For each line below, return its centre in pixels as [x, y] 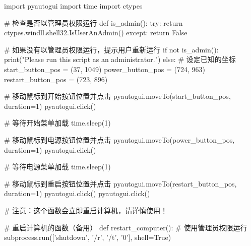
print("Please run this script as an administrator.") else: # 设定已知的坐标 [120, 59]
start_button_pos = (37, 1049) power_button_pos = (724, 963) [105, 69]
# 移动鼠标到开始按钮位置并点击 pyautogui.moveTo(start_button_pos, [117, 96]
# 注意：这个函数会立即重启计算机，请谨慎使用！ [86, 210]
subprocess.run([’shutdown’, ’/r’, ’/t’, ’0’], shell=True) [88, 237]
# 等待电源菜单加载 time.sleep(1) [57, 167]
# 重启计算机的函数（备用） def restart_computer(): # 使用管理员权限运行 [126, 227]
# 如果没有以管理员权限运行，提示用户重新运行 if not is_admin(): [111, 49]
